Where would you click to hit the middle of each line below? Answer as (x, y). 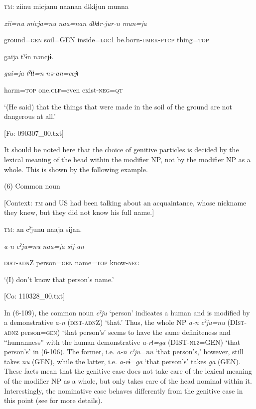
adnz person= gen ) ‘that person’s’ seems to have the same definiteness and (117, 332)
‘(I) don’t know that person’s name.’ (59, 279)
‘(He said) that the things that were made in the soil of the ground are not (118, 106)
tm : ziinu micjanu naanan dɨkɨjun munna (66, 6)
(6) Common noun (32, 186)
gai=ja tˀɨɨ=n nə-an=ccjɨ (41, 73)
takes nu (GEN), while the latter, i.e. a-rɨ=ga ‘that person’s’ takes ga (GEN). (122, 361)
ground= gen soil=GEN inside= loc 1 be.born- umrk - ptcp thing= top (107, 40)
